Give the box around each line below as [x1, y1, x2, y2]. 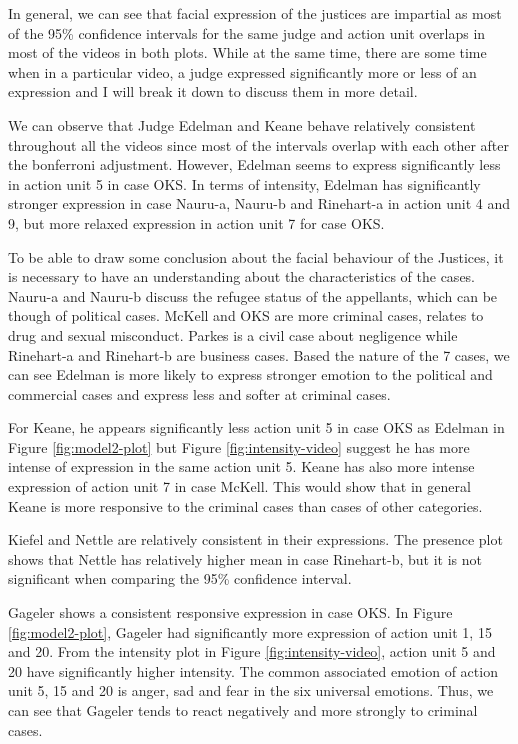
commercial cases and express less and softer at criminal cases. [8, 383, 391, 404]
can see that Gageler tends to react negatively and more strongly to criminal [8, 700, 478, 720]
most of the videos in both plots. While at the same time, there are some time [8, 42, 487, 63]
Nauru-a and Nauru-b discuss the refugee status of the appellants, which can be [8, 285, 498, 306]
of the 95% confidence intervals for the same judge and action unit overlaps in [8, 22, 486, 43]
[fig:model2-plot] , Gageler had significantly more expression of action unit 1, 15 [8, 621, 492, 642]
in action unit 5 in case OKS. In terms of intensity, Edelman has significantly [8, 173, 481, 194]
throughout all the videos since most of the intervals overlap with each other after [8, 134, 509, 155]
